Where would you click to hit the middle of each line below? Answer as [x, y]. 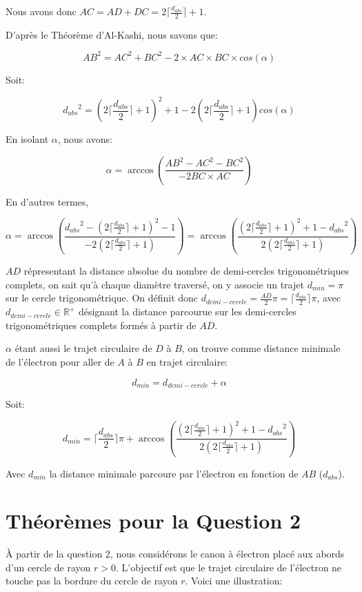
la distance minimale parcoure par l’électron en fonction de [174, 473]
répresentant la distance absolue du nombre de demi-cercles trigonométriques [186, 271]
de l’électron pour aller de [60, 361]
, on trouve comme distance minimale [261, 348]
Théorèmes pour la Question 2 [153, 521]
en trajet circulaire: [187, 361]
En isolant [27, 139]
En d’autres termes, [47, 201]
